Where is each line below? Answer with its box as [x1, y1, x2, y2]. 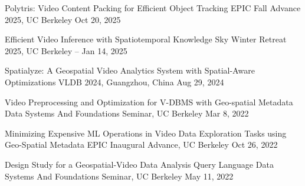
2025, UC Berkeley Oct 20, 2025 [5, 13, 121, 25]
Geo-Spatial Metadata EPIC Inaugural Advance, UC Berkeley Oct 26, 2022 [5, 138, 278, 151]
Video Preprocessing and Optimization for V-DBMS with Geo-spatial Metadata [5, 95, 293, 108]
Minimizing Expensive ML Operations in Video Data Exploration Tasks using [5, 127, 287, 139]
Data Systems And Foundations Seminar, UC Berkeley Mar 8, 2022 [5, 107, 249, 119]
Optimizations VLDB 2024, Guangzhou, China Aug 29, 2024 [5, 75, 224, 88]
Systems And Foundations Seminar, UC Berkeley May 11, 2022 [5, 170, 234, 182]
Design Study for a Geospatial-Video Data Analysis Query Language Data [5, 158, 274, 170]
